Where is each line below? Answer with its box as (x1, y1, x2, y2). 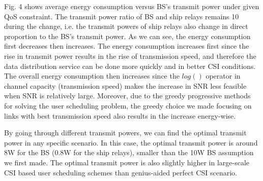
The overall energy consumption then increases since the (4, 70, 180, 81)
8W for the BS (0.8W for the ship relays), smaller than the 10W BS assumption (4, 147, 254, 158)
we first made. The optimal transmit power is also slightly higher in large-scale (4, 157, 250, 167)
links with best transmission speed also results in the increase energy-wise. (4, 110, 236, 121)
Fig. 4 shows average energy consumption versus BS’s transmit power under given (4, 1, 259, 11)
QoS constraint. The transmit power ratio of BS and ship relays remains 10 (4, 11, 239, 21)
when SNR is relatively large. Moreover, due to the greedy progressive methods (4, 90, 251, 101)
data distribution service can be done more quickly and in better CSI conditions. (4, 60, 256, 71)
